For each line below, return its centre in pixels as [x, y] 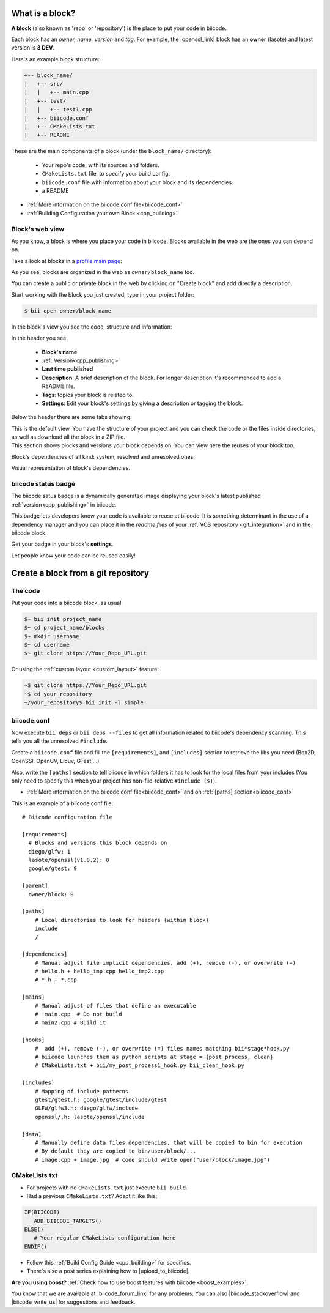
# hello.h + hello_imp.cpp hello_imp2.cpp [99, 972]
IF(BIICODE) [42, 1212]
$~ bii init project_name [63, 619]
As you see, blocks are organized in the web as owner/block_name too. [103, 272]
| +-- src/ [44, 84]
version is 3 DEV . [33, 48]
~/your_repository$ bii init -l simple [84, 703]
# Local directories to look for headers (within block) [122, 920]
